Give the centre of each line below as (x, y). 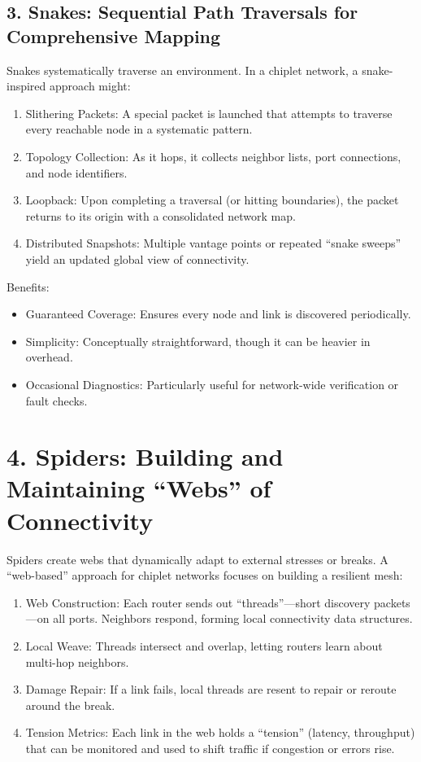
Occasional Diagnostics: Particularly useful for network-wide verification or (212, 384)
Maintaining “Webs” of (139, 488)
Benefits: (28, 286)
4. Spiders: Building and (145, 456)
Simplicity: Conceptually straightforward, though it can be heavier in (198, 341)
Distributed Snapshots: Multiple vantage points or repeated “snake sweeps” (213, 243)
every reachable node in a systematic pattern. (139, 129)
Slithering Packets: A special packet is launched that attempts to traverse (209, 113)
